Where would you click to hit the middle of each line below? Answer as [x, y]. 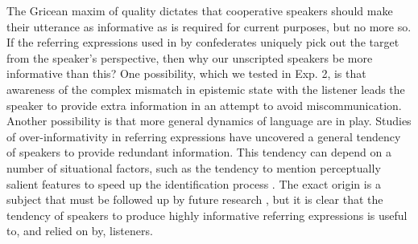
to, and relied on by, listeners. [80, 231]
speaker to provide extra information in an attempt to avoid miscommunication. [204, 105]
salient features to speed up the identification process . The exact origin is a [194, 183]
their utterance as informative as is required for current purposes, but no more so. [209, 26]
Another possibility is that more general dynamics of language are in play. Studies [209, 121]
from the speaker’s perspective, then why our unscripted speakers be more [190, 57]
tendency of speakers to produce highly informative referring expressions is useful [207, 215]
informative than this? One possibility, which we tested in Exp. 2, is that [186, 73]
